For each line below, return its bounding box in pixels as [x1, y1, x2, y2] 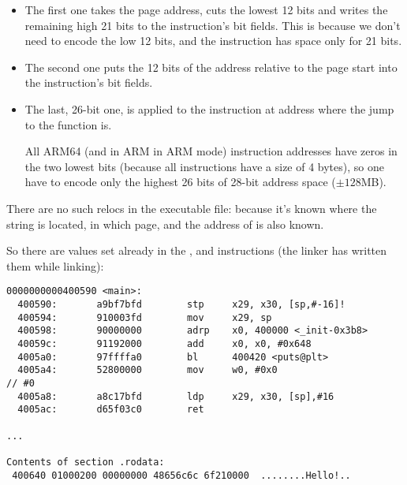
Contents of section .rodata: [6, 456, 165, 468]
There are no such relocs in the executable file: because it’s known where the [6, 200, 377, 216]
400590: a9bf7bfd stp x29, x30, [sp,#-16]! [17, 298, 345, 310]
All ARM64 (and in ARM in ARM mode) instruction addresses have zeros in [24, 143, 398, 159]
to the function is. [24, 116, 112, 132]
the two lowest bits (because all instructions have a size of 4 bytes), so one [24, 158, 384, 174]
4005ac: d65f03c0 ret [17, 404, 204, 416]
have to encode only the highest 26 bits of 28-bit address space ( [24, 173, 336, 190]
